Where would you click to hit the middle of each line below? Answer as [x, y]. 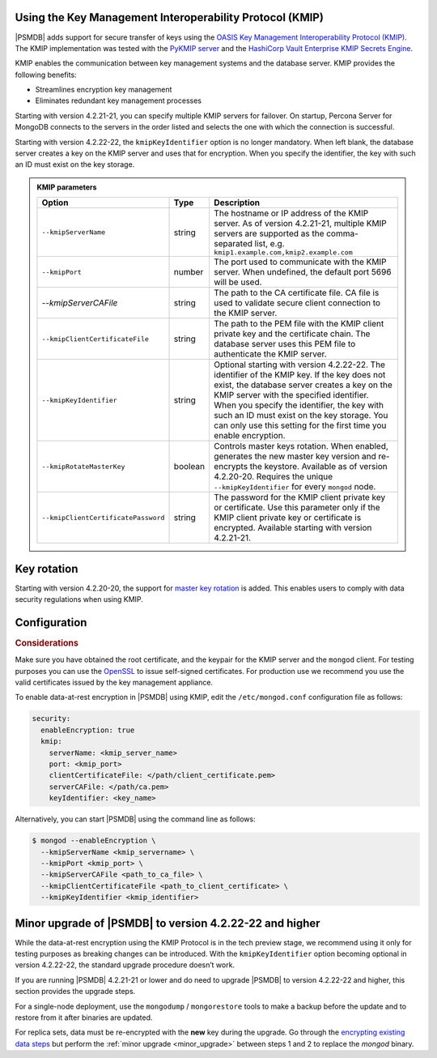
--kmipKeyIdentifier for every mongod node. [295, 487]
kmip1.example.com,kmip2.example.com [284, 252]
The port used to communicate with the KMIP [300, 262]
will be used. [238, 282]
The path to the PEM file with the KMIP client [299, 324]
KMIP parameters [67, 187]
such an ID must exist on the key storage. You [301, 416]
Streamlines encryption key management [104, 90]
